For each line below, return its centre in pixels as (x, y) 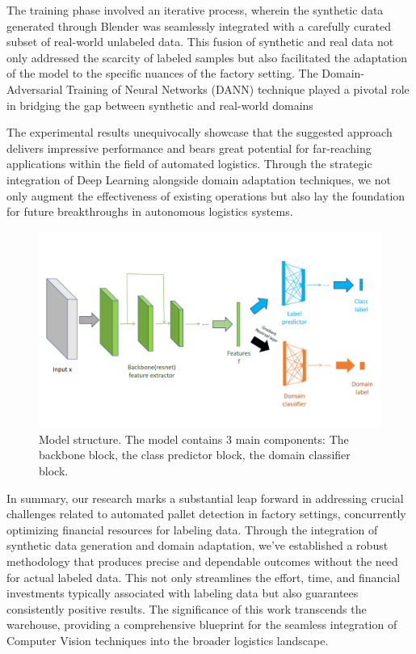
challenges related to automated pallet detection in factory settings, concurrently (206, 514)
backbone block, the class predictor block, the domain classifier (195, 455)
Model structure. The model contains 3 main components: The (194, 439)
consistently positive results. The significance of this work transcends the (187, 608)
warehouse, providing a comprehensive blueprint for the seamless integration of (202, 624)
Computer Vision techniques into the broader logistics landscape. (168, 640)
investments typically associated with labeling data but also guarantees (183, 593)
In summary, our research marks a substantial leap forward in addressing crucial (205, 498)
